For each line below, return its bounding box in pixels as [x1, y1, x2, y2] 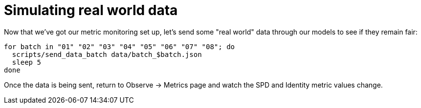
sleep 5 [12, 58, 41, 66]
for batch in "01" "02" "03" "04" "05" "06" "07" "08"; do [4, 42, 235, 51]
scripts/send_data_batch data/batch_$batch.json [12, 50, 202, 58]
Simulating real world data [4, 2, 178, 18]
